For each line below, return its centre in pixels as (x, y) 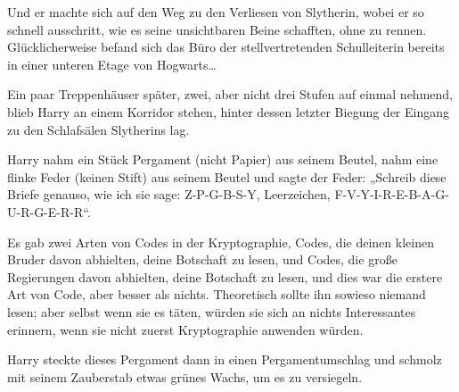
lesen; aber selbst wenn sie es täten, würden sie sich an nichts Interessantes (212, 311)
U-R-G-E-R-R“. (49, 211)
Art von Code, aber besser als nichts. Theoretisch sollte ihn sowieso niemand (217, 294)
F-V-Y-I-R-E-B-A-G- (392, 194)
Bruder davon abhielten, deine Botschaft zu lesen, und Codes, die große (202, 259)
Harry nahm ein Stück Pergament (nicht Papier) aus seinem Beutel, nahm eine (223, 159)
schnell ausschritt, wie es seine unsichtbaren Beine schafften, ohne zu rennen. (217, 29)
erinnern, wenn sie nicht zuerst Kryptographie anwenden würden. (185, 329)
